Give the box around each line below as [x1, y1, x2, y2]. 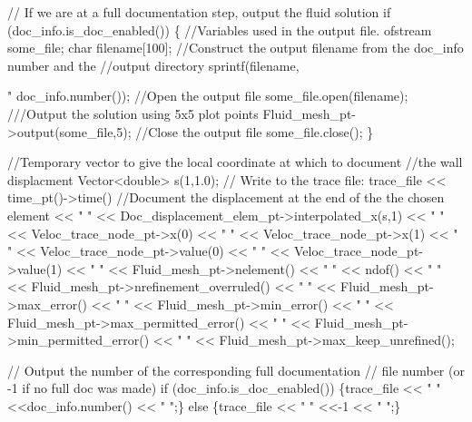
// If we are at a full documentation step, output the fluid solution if [7, 3, 391, 21]
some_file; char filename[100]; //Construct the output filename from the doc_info [7, 38, 464, 57]
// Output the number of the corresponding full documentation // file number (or [7, 360, 465, 379]
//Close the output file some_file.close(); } [135, 122, 374, 141]
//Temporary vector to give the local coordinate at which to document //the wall [7, 152, 463, 172]
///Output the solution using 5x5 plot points [7, 103, 259, 123]
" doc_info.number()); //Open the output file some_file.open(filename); [7, 86, 408, 105]
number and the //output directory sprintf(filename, [7, 55, 300, 74]
